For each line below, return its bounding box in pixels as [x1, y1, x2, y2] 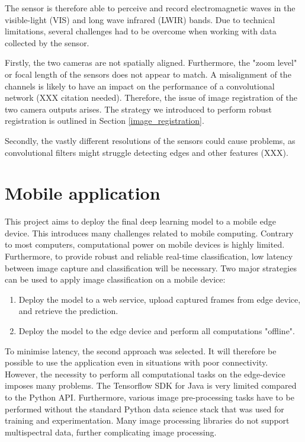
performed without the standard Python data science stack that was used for [5, 402, 284, 415]
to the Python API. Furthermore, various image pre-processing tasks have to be [5, 390, 294, 403]
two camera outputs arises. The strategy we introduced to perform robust [5, 103, 272, 115]
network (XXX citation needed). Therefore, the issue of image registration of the [5, 91, 297, 104]
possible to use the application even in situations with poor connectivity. [5, 356, 268, 369]
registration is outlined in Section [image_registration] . [5, 114, 204, 127]
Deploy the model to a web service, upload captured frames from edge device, [18, 293, 301, 305]
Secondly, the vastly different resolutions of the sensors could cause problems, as [5, 134, 296, 146]
